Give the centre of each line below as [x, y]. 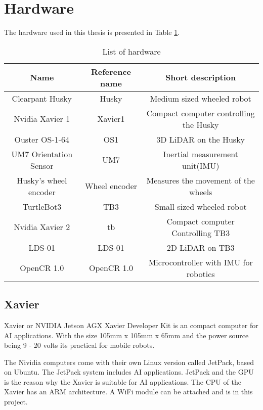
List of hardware [131, 51]
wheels [201, 192]
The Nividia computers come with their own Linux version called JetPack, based [129, 362]
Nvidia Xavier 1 [42, 119]
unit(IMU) [201, 165]
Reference [111, 71]
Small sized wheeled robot [201, 206]
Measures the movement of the [201, 180]
